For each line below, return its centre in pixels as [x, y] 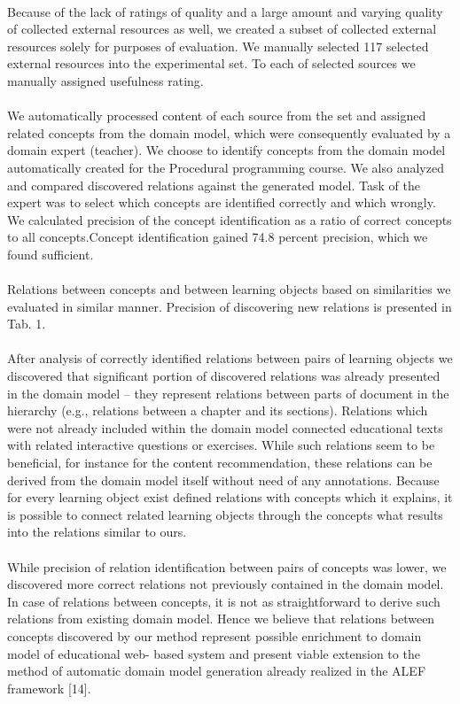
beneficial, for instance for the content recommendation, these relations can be [220, 463]
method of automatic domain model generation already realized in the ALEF [217, 671]
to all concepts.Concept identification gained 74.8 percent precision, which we [218, 237]
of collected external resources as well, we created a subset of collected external [222, 29]
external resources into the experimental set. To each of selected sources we [211, 63]
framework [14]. [49, 688]
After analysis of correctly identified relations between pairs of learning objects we [230, 358]
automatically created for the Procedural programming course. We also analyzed [226, 167]
